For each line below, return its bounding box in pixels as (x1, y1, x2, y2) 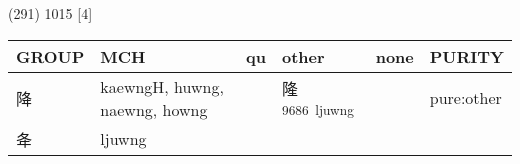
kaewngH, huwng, (100, 74, 224, 98)
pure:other (429, 86, 502, 110)
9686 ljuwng (281, 100, 354, 120)
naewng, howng (100, 97, 208, 121)
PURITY (429, 44, 504, 68)
